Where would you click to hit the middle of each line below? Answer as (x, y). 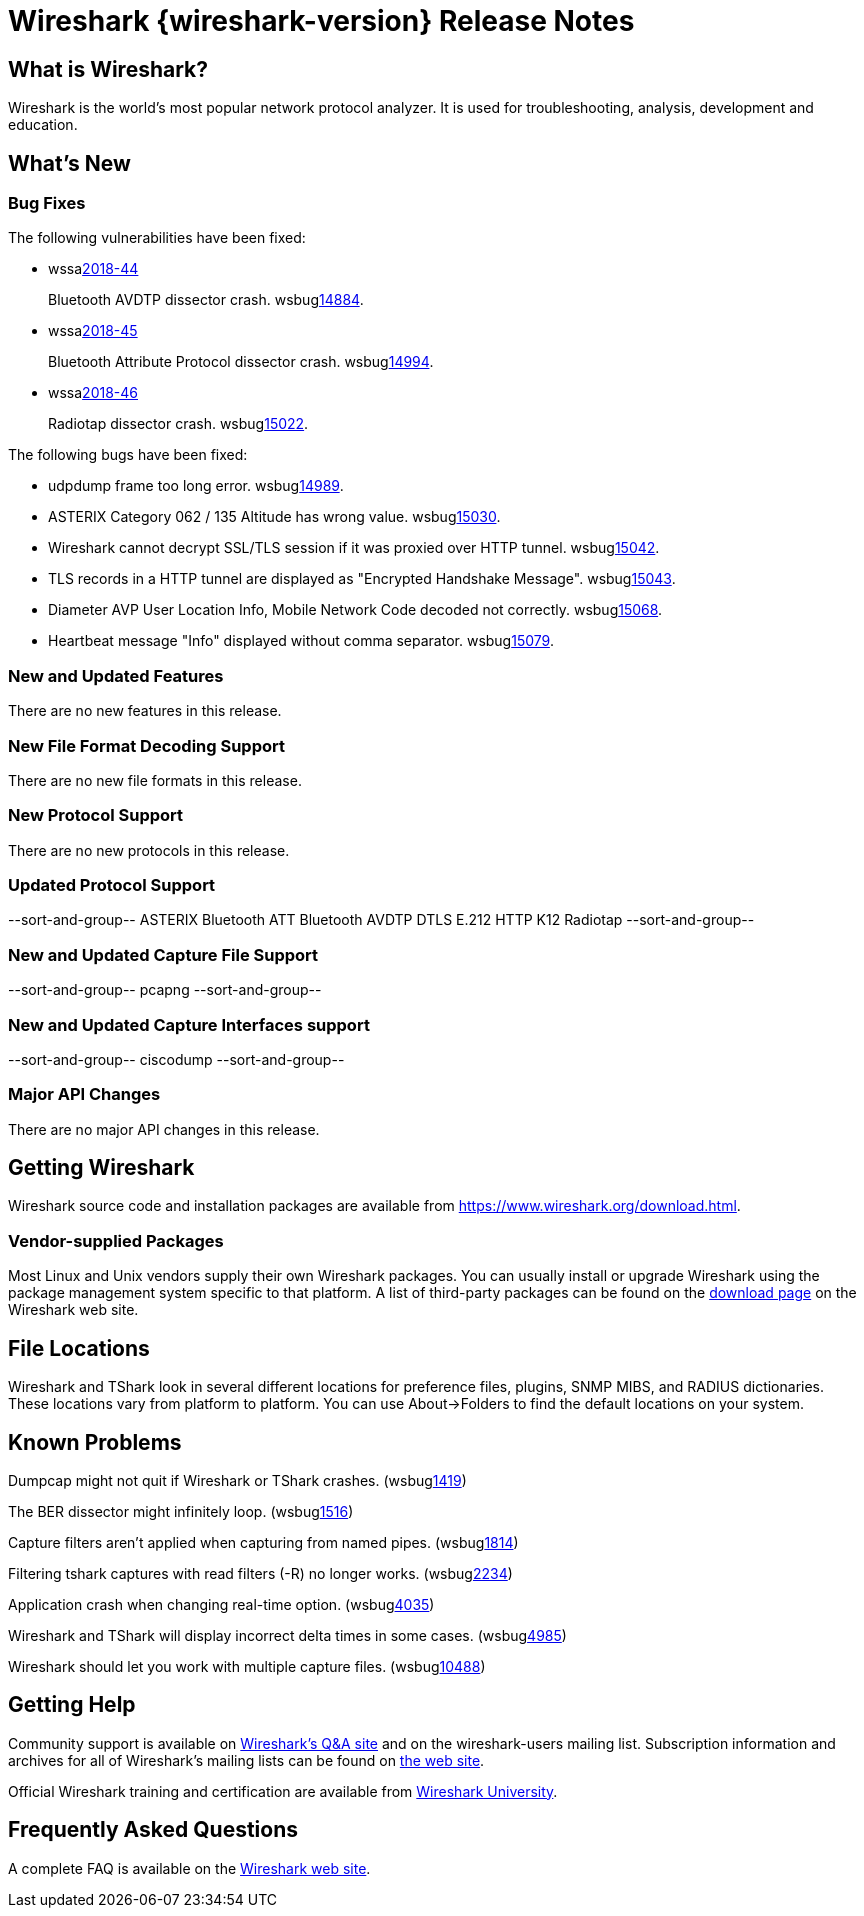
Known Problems (95, 1442)
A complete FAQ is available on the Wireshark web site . (189, 1868)
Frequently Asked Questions (153, 1830)
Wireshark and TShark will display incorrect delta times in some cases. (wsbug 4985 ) (287, 1635)
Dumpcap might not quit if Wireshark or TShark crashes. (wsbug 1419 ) (237, 1480)
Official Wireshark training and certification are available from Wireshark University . (283, 1791)
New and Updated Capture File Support (163, 954)
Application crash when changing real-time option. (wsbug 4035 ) (221, 1604)
